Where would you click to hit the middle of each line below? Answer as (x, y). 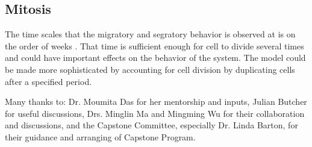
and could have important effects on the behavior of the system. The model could (155, 58)
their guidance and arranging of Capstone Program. (100, 136)
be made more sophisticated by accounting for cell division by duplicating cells (150, 69)
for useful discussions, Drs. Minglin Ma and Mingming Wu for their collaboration (155, 113)
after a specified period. (48, 81)
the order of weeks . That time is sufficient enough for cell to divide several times (154, 45)
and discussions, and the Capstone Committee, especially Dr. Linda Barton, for (151, 125)
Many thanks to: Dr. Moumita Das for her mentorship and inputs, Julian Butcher (156, 102)
